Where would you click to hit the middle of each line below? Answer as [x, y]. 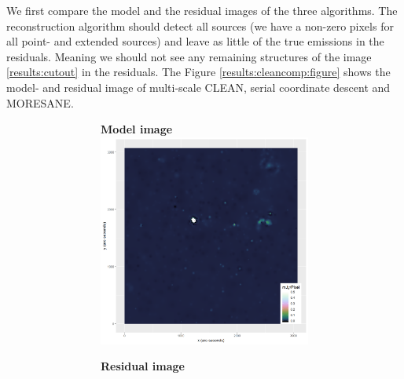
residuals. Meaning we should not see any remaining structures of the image [189, 56]
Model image [137, 129]
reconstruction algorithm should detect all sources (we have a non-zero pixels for [200, 26]
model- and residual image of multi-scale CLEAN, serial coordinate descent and [198, 87]
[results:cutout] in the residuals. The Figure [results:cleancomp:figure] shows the [198, 72]
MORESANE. [40, 102]
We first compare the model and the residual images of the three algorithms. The [202, 10]
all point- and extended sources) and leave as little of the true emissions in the [195, 41]
